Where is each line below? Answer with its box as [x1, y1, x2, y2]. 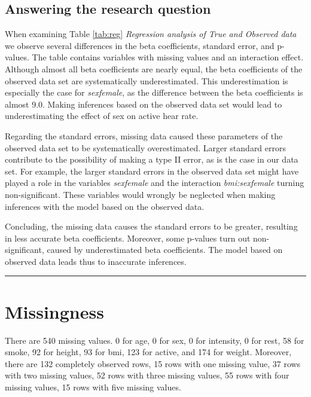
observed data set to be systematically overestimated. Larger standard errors [5, 141, 286, 154]
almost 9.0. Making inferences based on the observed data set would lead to [5, 97, 282, 110]
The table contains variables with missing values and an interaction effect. [32, 51, 304, 63]
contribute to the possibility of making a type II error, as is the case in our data [5, 153, 298, 166]
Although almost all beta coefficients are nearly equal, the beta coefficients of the [5, 62, 303, 75]
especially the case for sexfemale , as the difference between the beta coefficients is [5, 86, 303, 99]
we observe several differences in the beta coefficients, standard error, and [5, 39, 275, 51]
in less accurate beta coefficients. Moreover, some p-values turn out [5, 231, 251, 244]
